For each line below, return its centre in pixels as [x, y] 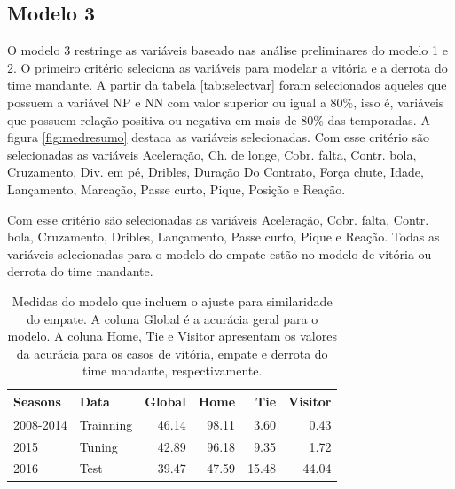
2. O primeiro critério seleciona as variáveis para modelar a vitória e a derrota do [227, 67]
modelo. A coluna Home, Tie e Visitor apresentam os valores [172, 336]
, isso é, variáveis [399, 102]
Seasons [37, 401]
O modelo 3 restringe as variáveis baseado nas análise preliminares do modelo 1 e [227, 50]
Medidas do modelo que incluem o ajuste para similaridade [172, 300]
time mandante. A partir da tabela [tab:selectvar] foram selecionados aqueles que [227, 85]
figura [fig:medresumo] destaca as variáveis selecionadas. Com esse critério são [219, 137]
